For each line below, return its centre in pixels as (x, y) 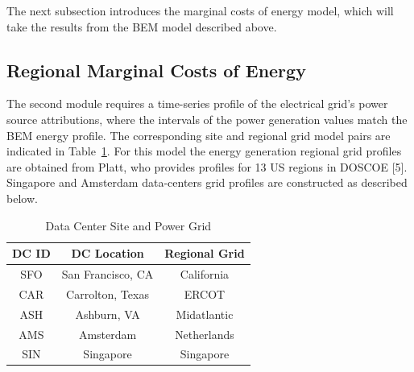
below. (22, 198)
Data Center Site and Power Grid (128, 225)
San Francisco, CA (108, 273)
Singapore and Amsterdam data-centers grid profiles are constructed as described (207, 182)
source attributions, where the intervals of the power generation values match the (207, 119)
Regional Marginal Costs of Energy (156, 70)
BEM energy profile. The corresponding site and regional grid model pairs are (199, 135)
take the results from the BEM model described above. (142, 26)
